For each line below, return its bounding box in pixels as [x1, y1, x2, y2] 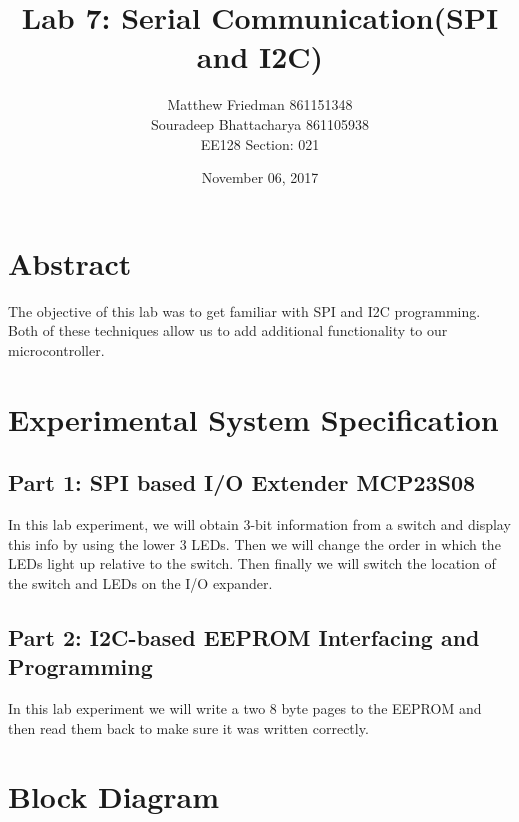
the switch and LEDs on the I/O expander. [8, 572, 273, 593]
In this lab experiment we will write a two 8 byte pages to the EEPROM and [8, 697, 482, 718]
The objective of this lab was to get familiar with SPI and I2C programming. [8, 300, 481, 321]
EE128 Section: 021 [200, 133, 320, 154]
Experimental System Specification [8, 398, 499, 439]
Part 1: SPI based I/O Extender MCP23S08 [8, 467, 476, 498]
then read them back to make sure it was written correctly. [8, 717, 369, 738]
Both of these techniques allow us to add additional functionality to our [8, 320, 448, 341]
